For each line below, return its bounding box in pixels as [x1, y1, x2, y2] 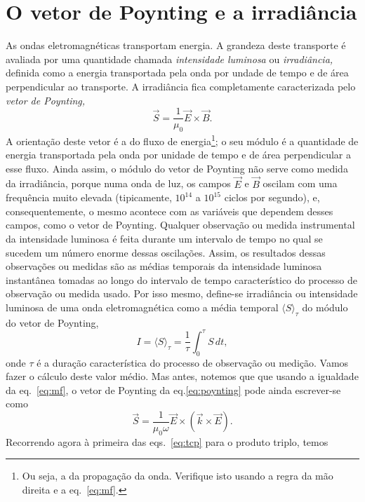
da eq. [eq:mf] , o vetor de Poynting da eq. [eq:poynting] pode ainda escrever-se [6, 382, 341, 397]
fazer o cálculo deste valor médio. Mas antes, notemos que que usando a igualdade [6, 369, 359, 384]
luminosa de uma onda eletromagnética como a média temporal [6, 299, 279, 314]
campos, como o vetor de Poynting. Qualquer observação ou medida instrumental [6, 217, 355, 232]
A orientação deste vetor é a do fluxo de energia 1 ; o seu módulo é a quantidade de [6, 131, 359, 148]
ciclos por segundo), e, [224, 190, 320, 205]
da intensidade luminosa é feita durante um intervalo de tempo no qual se [6, 231, 323, 245]
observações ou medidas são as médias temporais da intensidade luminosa [6, 259, 322, 273]
